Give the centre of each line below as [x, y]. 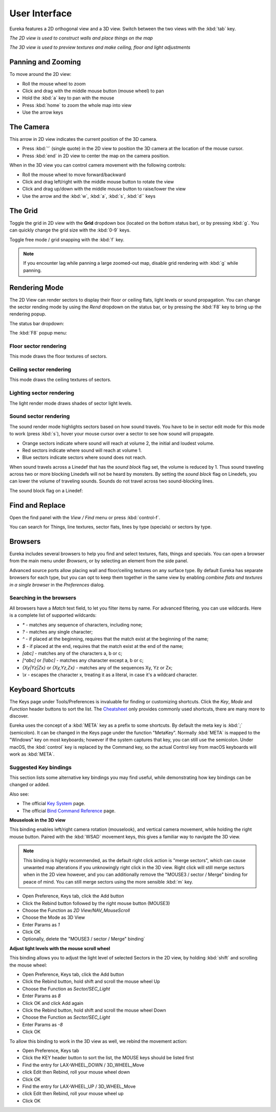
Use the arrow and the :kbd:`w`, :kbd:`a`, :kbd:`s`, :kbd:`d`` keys [89, 196]
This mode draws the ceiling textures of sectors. [61, 380]
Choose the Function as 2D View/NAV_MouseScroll [76, 910]
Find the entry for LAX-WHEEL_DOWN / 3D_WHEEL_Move [83, 1065]
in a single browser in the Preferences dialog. [57, 584]
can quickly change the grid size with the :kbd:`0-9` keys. [70, 230]
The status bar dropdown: [37, 323]
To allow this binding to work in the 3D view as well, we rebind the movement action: [98, 1041]
